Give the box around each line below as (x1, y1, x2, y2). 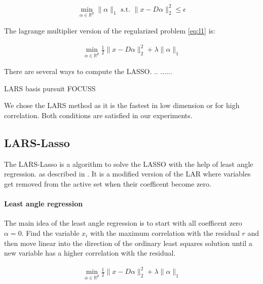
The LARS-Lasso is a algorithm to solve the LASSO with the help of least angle (4, 158, 253, 169)
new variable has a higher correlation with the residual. (4, 247, 176, 258)
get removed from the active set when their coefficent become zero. (4, 178, 211, 189)
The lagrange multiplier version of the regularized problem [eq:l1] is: (4, 25, 215, 36)
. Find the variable (21, 227, 80, 238)
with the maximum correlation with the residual (90, 227, 240, 238)
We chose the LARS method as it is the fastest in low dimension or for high (4, 100, 240, 111)
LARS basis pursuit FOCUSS (4, 83, 96, 93)
